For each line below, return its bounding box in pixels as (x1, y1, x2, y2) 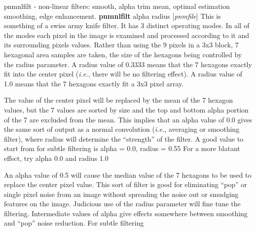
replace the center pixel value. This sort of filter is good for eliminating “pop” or (4, 179, 247, 190)
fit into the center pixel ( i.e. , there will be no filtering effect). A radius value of (4, 69, 243, 79)
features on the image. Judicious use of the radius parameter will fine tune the (4, 198, 241, 209)
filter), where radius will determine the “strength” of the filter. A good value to (4, 133, 244, 144)
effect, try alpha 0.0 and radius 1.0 (4, 153, 109, 163)
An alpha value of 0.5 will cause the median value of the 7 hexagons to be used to (4, 169, 252, 180)
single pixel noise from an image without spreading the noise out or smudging (4, 189, 239, 199)
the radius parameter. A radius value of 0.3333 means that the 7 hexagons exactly (4, 59, 252, 69)
